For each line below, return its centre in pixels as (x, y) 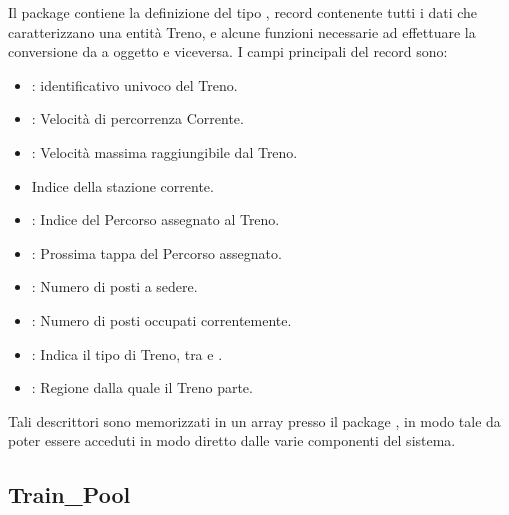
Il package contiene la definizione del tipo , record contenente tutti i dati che (243, 12)
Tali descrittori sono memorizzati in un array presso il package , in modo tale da (254, 420)
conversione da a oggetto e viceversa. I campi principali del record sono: (228, 51)
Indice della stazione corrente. (122, 185)
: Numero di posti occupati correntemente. (161, 319)
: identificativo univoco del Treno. (134, 84)
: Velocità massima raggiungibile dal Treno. (164, 151)
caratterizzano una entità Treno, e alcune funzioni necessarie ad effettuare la (242, 31)
